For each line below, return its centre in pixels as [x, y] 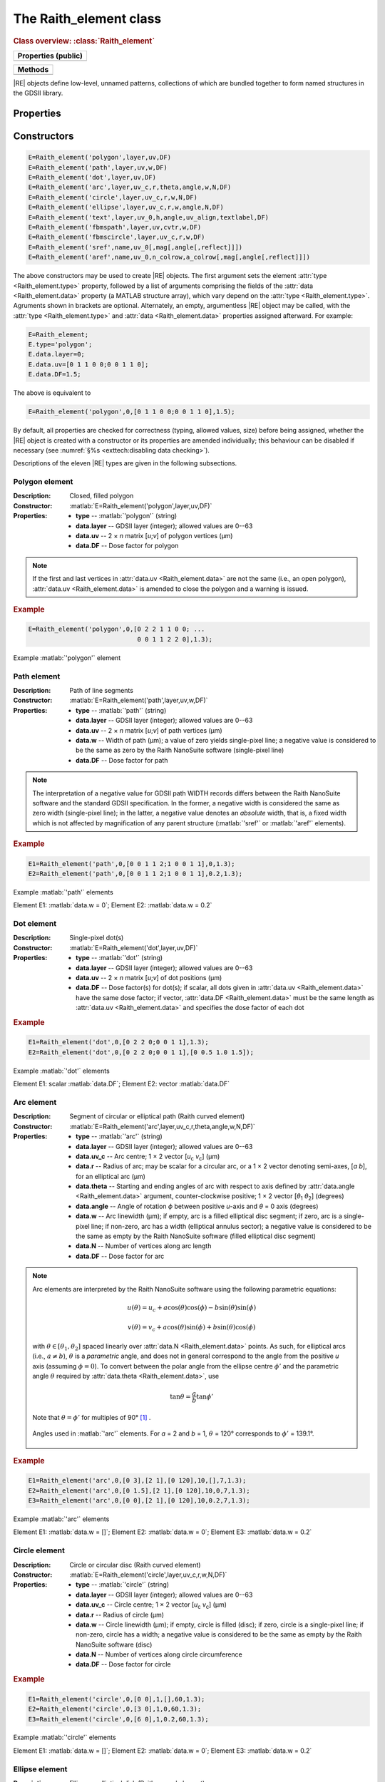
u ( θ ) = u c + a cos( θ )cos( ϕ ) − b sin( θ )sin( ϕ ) [192, 1308]
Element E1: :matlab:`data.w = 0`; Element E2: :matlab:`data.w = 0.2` [113, 905]
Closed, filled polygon [102, 496]
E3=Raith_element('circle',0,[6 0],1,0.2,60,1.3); [119, 1719]
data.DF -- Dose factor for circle [123, 1664]
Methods [33, 69]
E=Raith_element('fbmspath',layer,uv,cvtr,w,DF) [115, 227]
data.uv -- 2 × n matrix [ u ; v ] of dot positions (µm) [149, 978]
